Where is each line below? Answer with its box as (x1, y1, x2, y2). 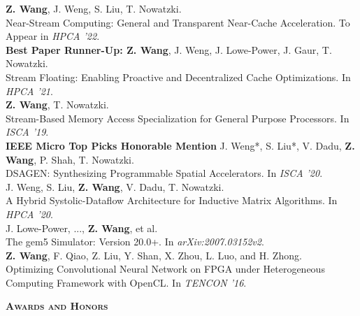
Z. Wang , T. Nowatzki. (6, 97, 109, 112)
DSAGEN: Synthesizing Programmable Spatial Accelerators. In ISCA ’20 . (6, 166, 323, 180)
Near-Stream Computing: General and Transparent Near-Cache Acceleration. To (6, 15, 350, 29)
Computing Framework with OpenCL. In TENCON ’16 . (6, 275, 247, 289)
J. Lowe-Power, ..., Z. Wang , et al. (6, 220, 158, 235)
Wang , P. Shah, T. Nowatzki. (6, 152, 134, 166)
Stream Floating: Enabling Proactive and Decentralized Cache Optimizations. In (6, 69, 351, 84)
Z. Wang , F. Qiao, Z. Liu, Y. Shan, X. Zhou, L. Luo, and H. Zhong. (6, 247, 302, 262)
